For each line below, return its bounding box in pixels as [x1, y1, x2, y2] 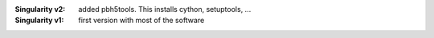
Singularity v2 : [14, 5, 66, 13]
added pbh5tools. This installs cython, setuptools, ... [78, 5, 252, 13]
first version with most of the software [78, 16, 205, 25]
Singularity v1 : [14, 16, 64, 25]
